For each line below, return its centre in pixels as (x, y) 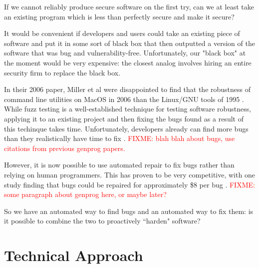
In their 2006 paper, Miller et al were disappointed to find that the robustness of (128, 89)
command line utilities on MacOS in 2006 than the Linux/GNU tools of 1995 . (124, 99)
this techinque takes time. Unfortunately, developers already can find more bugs (126, 128)
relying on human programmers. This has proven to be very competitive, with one (129, 174)
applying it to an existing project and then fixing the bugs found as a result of (124, 118)
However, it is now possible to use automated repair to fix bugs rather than (119, 165)
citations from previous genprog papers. (65, 148)
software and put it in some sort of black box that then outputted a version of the (129, 43)
